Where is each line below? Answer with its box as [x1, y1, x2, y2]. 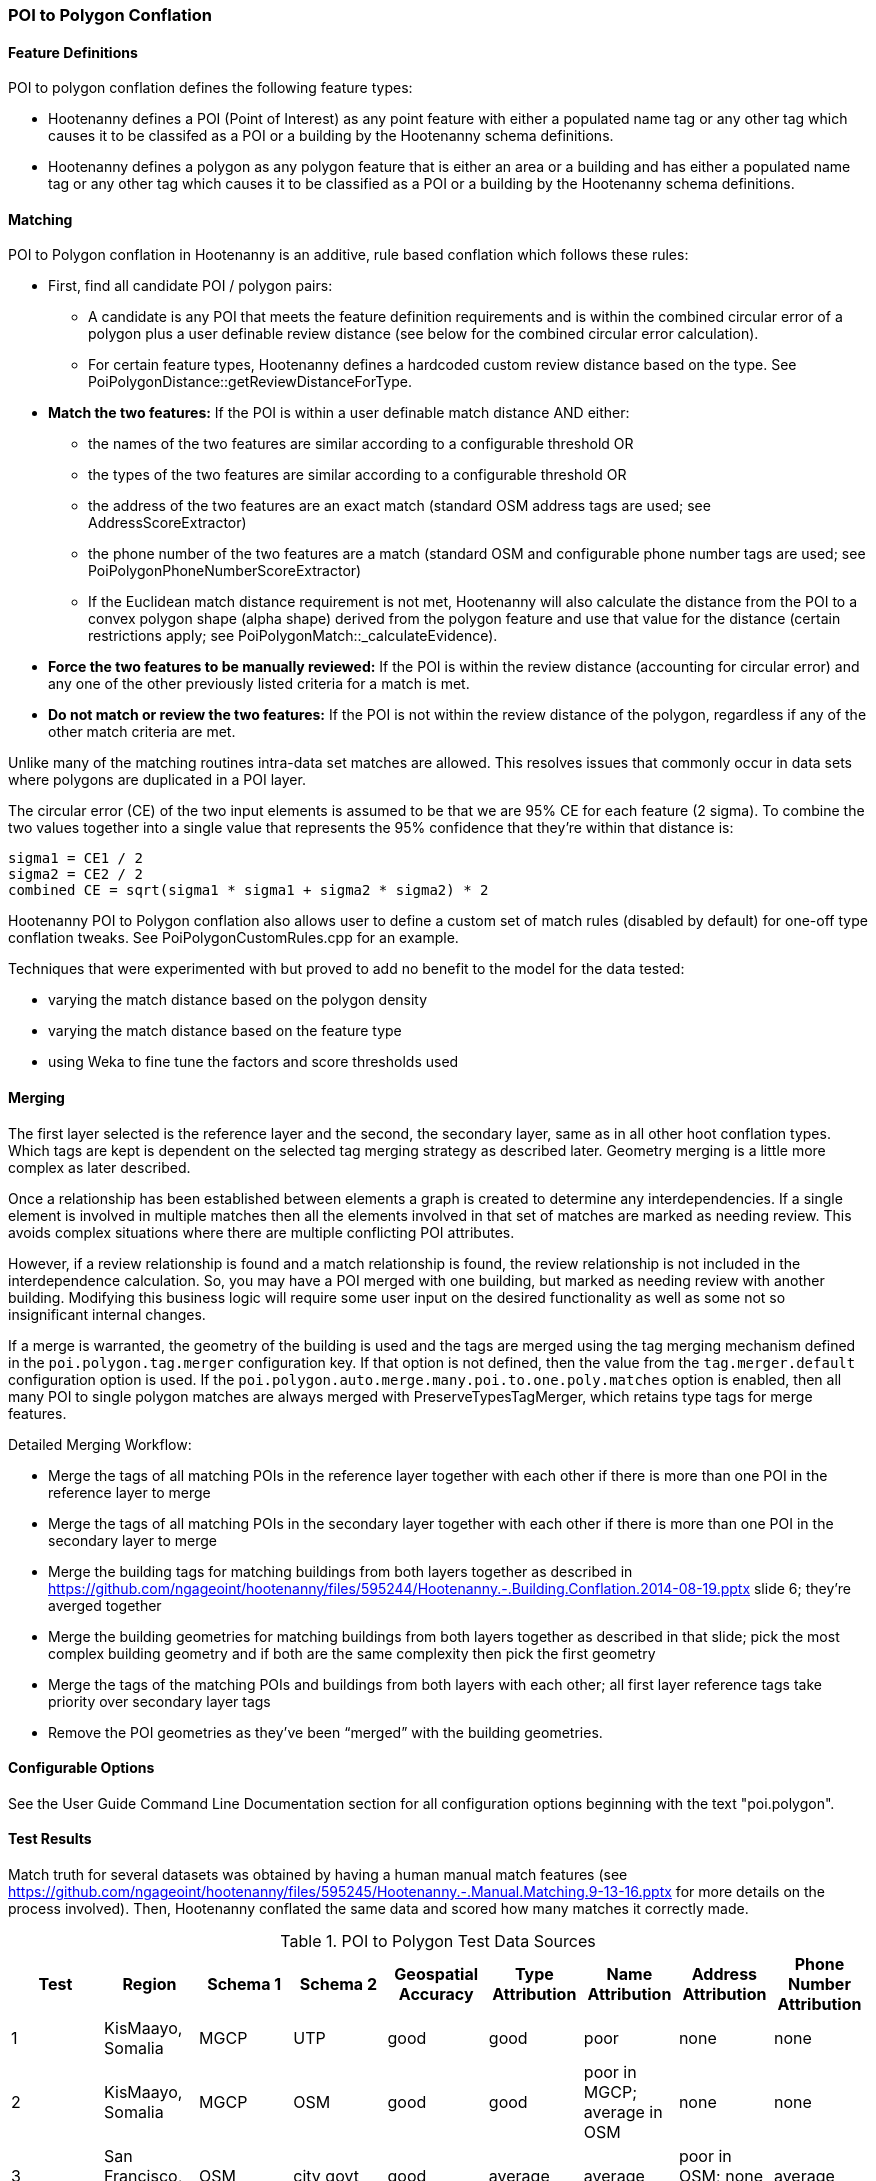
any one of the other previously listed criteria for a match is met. [48, 675, 470, 693]
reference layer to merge [48, 1483, 211, 1501]
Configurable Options [8, 1759, 155, 1777]
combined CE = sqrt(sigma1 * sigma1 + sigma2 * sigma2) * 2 [8, 882, 489, 899]
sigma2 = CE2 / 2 [8, 866, 143, 883]
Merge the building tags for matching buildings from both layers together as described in [48, 1562, 633, 1580]
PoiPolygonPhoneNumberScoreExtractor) [88, 562, 362, 580]
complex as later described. [8, 1158, 191, 1176]
